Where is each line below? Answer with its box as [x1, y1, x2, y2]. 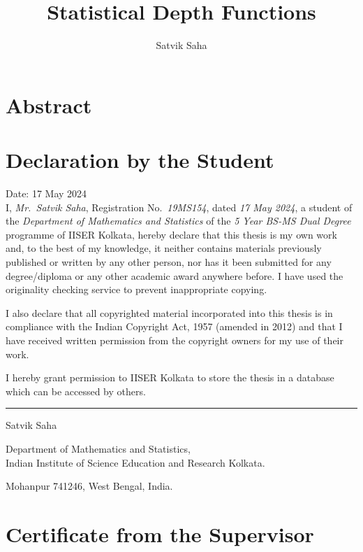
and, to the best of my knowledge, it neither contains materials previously [6, 241, 322, 255]
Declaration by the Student [6, 146, 274, 174]
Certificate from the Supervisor [6, 519, 314, 548]
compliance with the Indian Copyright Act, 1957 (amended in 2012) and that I [6, 319, 343, 334]
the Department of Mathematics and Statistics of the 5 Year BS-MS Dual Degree [6, 213, 351, 228]
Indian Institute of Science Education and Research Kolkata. [6, 455, 265, 469]
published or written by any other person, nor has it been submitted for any [6, 255, 332, 269]
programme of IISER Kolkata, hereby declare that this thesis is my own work [6, 227, 337, 241]
